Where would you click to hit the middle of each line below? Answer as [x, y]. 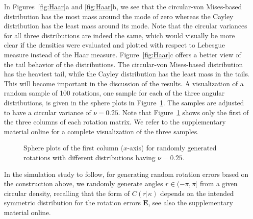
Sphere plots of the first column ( [74, 148]
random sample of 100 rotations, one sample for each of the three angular [114, 93]
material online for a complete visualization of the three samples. [101, 131]
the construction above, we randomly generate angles [84, 183]
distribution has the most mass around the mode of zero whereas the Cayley [119, 16]
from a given [219, 183]
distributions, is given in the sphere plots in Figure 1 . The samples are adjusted [124, 102]
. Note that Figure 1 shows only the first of [183, 112]
